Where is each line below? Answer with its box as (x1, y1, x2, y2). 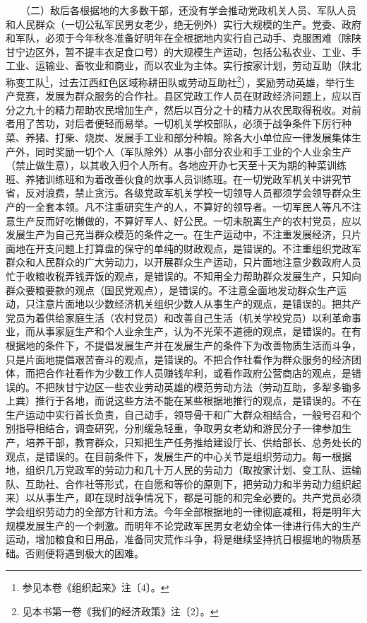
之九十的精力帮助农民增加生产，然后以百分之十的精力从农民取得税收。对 (15, 102, 351, 117)
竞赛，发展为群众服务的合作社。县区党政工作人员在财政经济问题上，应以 (15, 88, 351, 103)
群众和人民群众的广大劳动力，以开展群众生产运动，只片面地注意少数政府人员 (6, 255, 361, 269)
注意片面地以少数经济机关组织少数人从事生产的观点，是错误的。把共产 (35, 296, 361, 311)
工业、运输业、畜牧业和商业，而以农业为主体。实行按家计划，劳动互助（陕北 (6, 58, 361, 73)
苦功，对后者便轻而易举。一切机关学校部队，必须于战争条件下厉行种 (35, 116, 351, 131)
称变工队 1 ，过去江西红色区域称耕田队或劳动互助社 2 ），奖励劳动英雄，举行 (6, 72, 345, 89)
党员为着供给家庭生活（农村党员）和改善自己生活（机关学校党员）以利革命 (6, 310, 351, 325)
